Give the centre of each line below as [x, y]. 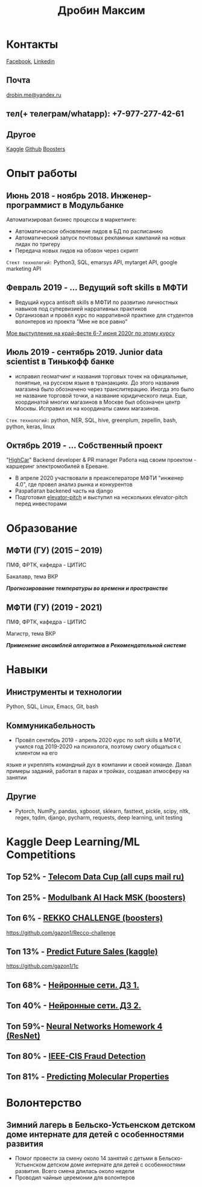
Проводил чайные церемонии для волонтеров [75, 1178]
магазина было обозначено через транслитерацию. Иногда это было [104, 389]
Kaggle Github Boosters [36, 149]
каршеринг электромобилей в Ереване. [58, 467]
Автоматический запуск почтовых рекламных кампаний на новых [100, 238]
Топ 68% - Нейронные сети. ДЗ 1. [73, 985]
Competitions [41, 855]
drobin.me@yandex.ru [34, 95]
